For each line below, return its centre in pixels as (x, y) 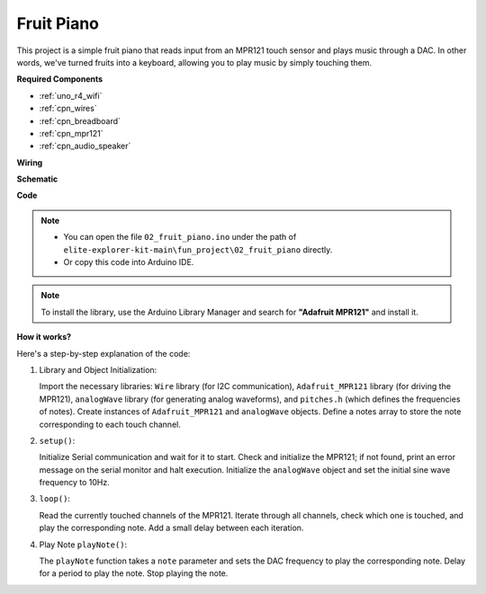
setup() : (57, 440)
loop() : (55, 499)
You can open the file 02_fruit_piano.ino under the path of (180, 237)
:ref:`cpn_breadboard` (80, 120)
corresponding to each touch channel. (110, 424)
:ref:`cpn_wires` (68, 109)
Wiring (30, 163)
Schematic (37, 179)
